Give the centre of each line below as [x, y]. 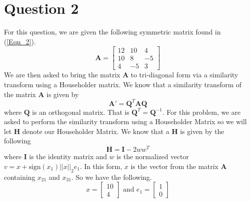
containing [20, 177]
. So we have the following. [112, 177]
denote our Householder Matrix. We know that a [96, 131]
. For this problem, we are [202, 112]
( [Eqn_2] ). [20, 41]
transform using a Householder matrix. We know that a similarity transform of [123, 84]
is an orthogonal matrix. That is [81, 112]
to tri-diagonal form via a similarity [184, 75]
